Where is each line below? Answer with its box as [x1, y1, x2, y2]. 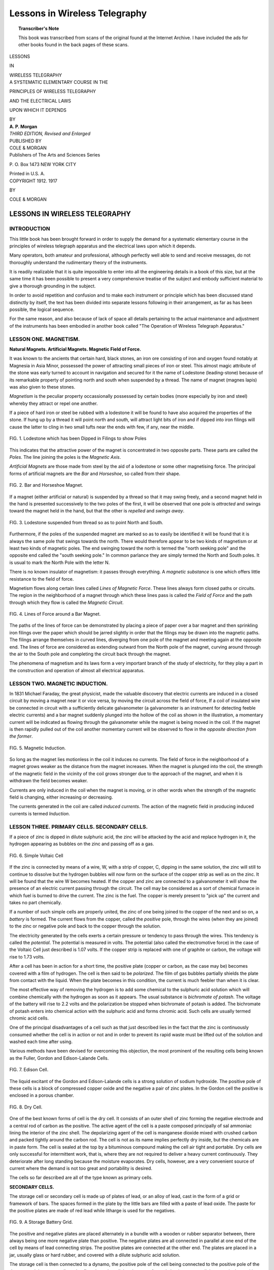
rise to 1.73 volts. [9, 954, 45, 960]
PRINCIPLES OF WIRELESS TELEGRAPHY [9, 88, 96, 94]
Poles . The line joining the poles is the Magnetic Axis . [9, 454, 121, 460]
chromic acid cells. [9, 1015, 49, 1021]
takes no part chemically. [9, 900, 62, 906]
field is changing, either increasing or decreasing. [9, 794, 113, 800]
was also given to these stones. [9, 384, 76, 390]
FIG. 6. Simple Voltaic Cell [9, 852, 63, 859]
